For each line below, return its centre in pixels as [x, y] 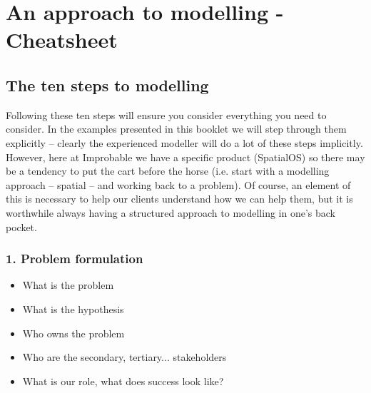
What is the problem [68, 285]
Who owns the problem [73, 333]
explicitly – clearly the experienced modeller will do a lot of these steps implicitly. [184, 142]
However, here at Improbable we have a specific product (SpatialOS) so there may [185, 157]
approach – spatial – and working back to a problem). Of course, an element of [178, 184]
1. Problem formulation [75, 259]
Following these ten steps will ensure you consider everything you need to [166, 114]
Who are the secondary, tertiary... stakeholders [124, 357]
